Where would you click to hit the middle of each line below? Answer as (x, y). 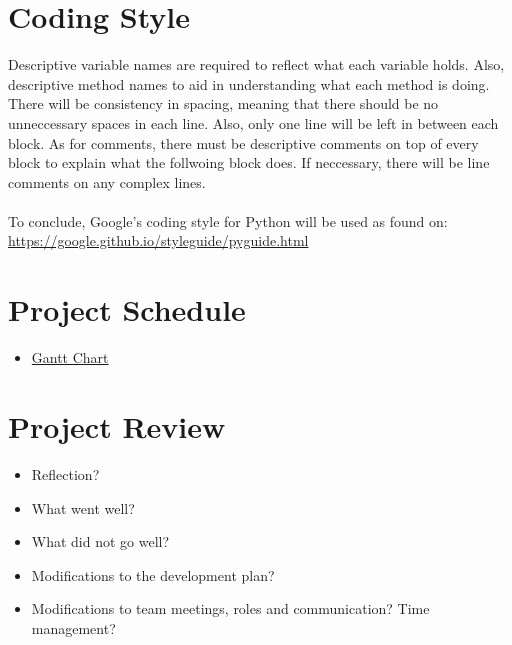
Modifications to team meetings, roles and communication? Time (230, 608)
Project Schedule (127, 309)
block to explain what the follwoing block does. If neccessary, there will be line (249, 162)
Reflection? (65, 473)
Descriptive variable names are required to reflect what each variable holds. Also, (256, 64)
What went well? (83, 507)
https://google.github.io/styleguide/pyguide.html (158, 240)
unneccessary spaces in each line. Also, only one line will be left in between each (253, 122)
